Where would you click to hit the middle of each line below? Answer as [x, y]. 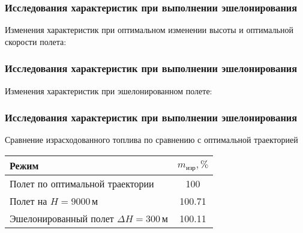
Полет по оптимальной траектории [82, 184]
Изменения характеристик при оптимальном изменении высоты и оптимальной [149, 30]
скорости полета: [36, 41]
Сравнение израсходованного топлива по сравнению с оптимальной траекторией [151, 140]
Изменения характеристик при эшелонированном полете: [109, 90]
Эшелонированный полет [62, 219]
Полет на [28, 201]
